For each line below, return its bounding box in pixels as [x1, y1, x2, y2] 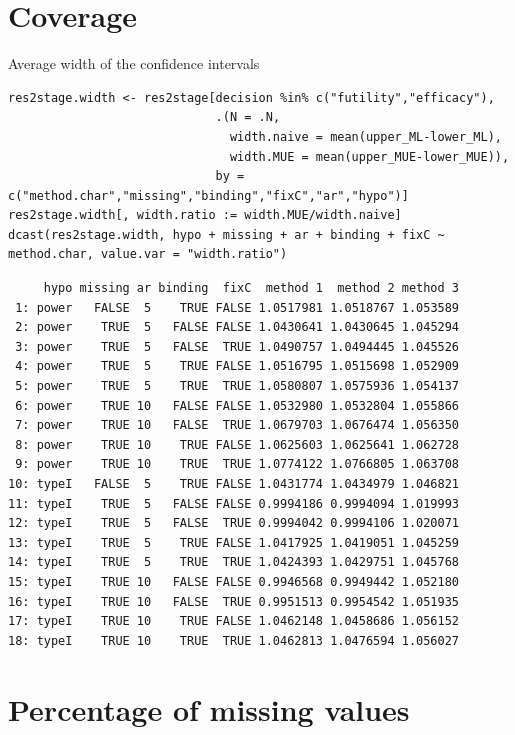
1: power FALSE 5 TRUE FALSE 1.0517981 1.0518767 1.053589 [15, 300, 460, 315]
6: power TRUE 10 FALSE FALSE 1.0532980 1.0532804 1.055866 [15, 398, 460, 413]
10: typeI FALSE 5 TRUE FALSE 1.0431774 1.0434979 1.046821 [8, 477, 460, 491]
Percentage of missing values [8, 688, 410, 729]
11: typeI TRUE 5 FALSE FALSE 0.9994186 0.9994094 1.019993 [8, 496, 460, 511]
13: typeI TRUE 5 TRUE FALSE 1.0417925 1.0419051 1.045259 [8, 535, 460, 550]
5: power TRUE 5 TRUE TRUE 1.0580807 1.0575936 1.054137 [15, 379, 460, 394]
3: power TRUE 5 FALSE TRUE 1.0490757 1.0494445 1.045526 [15, 339, 460, 354]
